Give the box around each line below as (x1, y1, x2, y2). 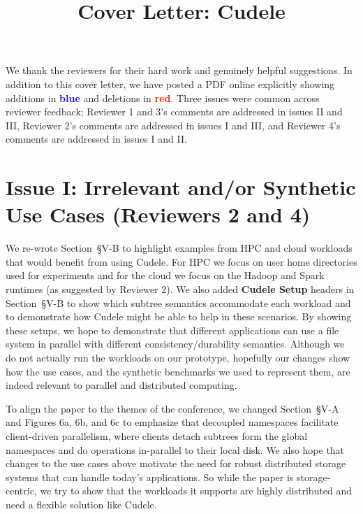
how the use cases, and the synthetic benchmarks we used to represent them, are (6, 364, 350, 378)
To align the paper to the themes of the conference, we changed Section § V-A (6, 401, 339, 415)
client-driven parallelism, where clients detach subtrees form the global (6, 428, 308, 443)
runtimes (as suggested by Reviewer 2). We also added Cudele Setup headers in (6, 282, 355, 297)
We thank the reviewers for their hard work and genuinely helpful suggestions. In (6, 63, 353, 78)
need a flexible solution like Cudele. (6, 497, 157, 511)
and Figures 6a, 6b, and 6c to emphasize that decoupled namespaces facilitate (6, 415, 339, 429)
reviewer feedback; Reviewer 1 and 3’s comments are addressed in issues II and (6, 104, 343, 119)
